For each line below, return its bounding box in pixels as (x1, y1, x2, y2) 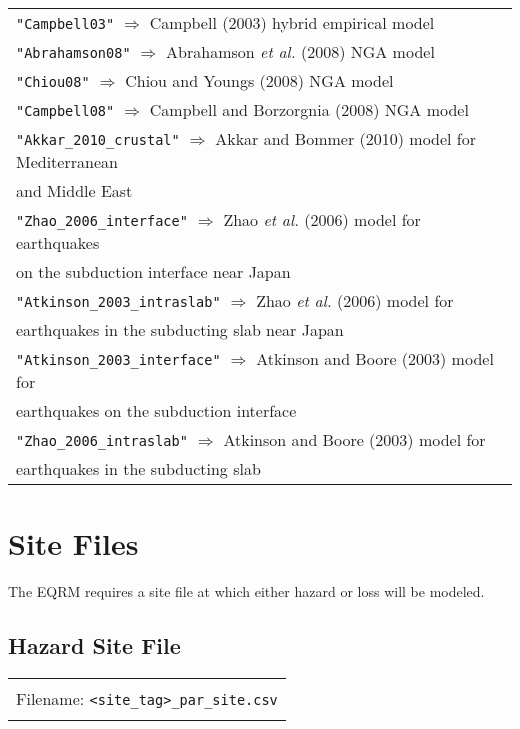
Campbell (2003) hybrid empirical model (149, 11, 435, 34)
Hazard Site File (8, 630, 181, 661)
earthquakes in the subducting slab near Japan (16, 318, 344, 341)
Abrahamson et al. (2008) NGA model (166, 40, 435, 63)
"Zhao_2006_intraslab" (16, 433, 188, 449)
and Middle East (16, 179, 133, 202)
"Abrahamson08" (16, 45, 131, 61)
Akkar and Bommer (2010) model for (215, 127, 477, 150)
